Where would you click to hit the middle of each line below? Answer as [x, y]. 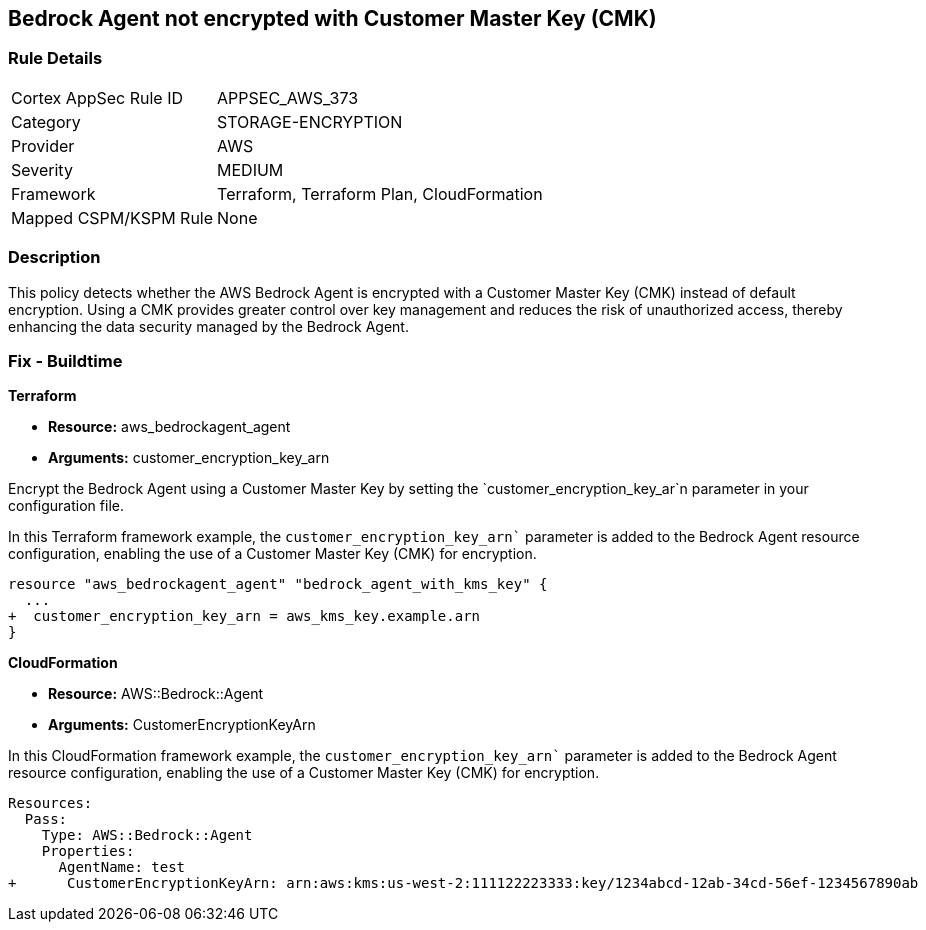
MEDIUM [250, 169]
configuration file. [66, 506]
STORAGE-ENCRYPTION [310, 121]
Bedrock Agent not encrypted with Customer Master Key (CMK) [332, 18]
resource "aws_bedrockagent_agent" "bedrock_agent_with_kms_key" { [278, 584]
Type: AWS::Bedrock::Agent [147, 835]
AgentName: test [122, 867]
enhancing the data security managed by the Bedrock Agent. [208, 326]
